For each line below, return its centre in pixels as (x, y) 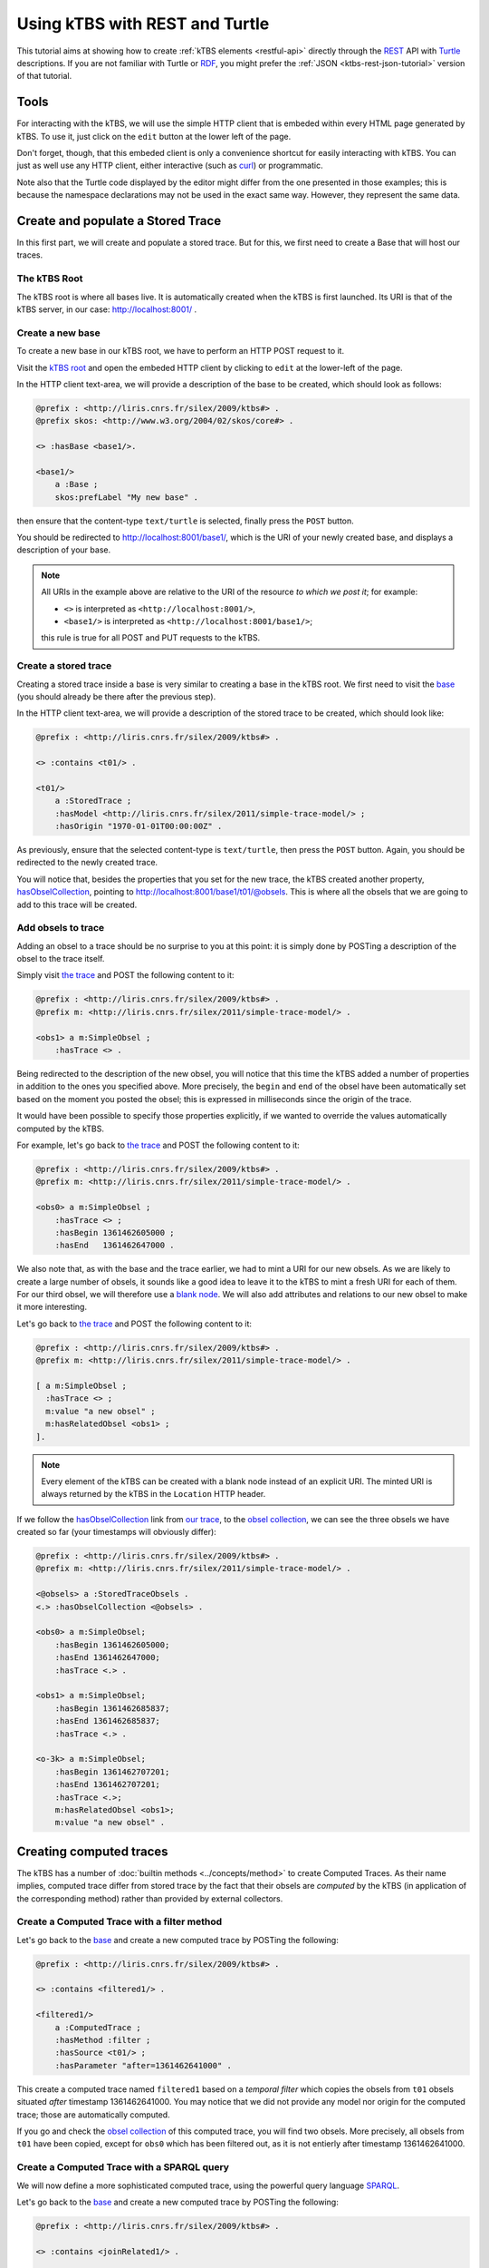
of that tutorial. (44, 76)
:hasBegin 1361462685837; (112, 1708)
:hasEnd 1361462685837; (107, 1721)
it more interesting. (52, 1307)
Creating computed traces (92, 1851)
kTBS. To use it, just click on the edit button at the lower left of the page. (154, 136)
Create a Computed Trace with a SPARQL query (123, 2167)
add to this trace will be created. (77, 904)
